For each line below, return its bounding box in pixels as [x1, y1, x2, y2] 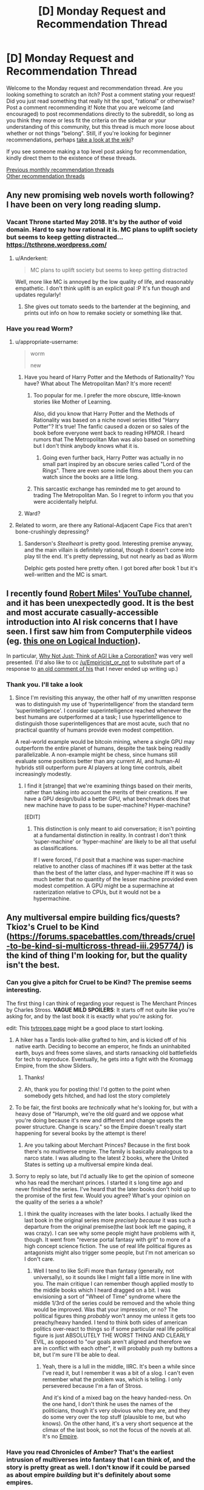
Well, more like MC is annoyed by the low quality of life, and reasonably [15, 278, 194, 285]
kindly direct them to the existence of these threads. [6, 154, 137, 162]
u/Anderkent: [15, 254, 48, 262]
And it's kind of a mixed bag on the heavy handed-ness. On [42, 1393, 191, 1401]
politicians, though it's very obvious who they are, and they [42, 1407, 190, 1414]
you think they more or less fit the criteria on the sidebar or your [6, 117, 166, 124]
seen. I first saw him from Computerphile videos [6, 627, 192, 637]
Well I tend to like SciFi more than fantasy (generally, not [33, 1267, 174, 1274]
